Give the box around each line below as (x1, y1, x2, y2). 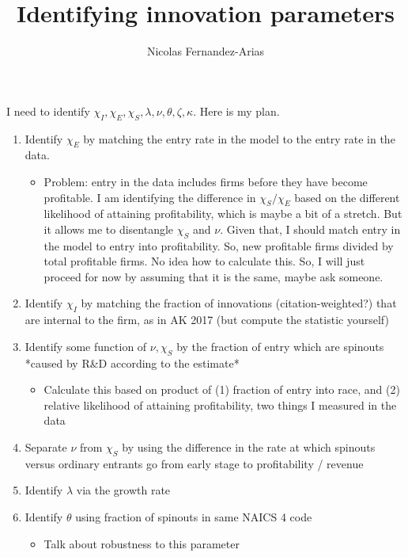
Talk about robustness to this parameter (43, 535, 240, 551)
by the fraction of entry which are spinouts (176, 338, 384, 354)
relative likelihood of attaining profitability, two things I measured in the (43, 396, 397, 413)
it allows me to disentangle (43, 220, 174, 237)
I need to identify (6, 102, 90, 119)
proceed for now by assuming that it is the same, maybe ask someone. (43, 268, 383, 284)
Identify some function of (25, 338, 147, 354)
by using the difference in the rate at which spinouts (122, 439, 376, 456)
